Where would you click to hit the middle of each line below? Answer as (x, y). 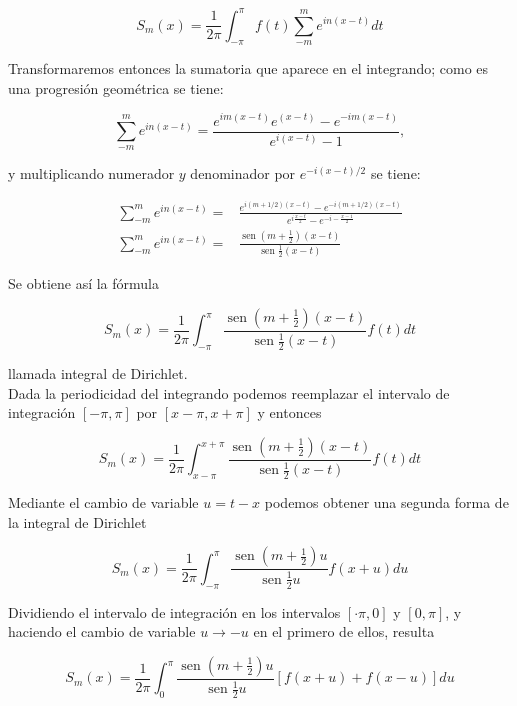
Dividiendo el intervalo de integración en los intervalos (174, 611)
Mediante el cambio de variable (103, 502)
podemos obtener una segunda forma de (386, 502)
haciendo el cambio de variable (102, 631)
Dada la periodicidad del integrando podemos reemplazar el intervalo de (229, 392)
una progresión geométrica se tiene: (116, 87)
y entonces (289, 412)
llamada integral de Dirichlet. (98, 373)
